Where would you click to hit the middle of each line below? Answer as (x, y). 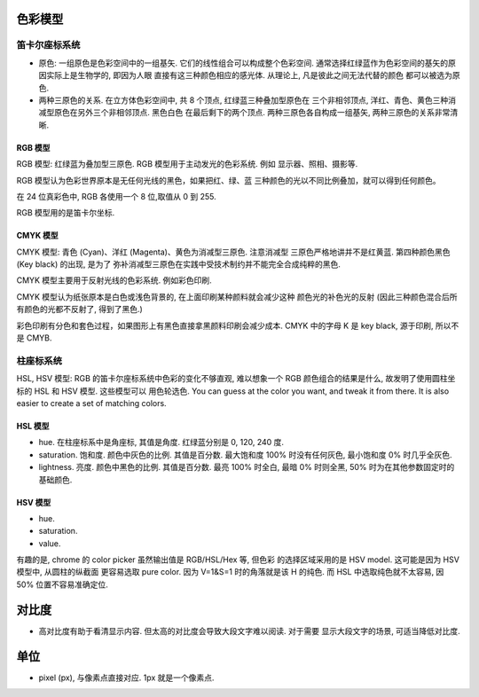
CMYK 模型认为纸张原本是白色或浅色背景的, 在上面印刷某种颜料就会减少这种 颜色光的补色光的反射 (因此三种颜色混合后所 (237, 296)
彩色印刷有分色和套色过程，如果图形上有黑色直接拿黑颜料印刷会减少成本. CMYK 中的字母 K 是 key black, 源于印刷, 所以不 (238, 325)
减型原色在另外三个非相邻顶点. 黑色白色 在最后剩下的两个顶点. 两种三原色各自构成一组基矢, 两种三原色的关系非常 (244, 113)
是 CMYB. (34, 338)
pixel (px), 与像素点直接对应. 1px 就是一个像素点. (126, 677)
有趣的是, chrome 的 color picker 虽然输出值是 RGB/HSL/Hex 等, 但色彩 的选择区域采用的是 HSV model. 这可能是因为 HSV (238, 560)
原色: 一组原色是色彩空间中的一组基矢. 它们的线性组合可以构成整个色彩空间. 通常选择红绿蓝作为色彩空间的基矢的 (243, 63)
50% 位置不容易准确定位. (62, 584)
